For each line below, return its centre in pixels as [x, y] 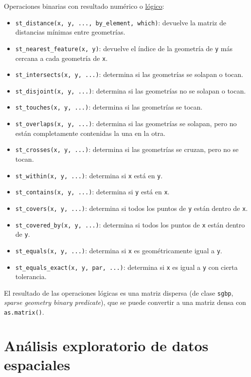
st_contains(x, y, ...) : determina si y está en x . [92, 192]
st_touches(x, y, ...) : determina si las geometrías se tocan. [109, 107]
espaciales [37, 365]
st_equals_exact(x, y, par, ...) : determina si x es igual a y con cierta [126, 267]
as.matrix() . [24, 312]
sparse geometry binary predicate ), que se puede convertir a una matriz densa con [125, 302]
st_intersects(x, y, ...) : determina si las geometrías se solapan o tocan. [129, 74]
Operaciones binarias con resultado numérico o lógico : [84, 6]
